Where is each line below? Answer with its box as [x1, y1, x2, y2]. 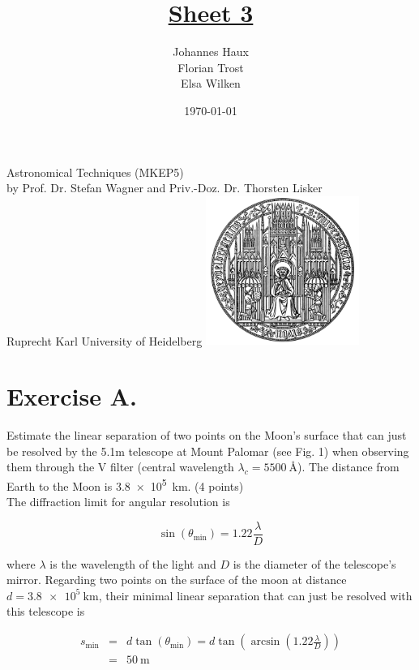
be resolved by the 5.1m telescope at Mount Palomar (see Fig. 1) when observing [6, 442, 409, 459]
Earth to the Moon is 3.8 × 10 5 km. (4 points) [6, 475, 244, 494]
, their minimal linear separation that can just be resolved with [98, 586, 413, 603]
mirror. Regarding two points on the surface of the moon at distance [6, 571, 347, 588]
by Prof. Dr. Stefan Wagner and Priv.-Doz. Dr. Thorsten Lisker [6, 179, 323, 196]
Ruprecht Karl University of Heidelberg [6, 332, 203, 349]
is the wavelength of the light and [49, 555, 216, 572]
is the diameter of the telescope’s [233, 555, 396, 572]
